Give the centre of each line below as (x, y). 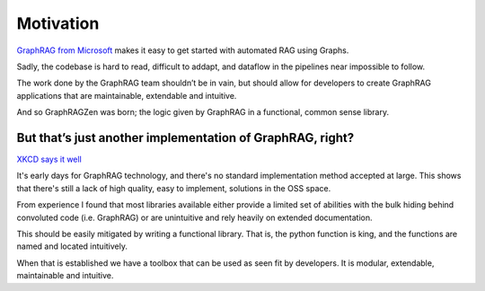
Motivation (58, 23)
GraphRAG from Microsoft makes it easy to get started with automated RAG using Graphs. (183, 50)
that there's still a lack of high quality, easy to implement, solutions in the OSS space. (174, 188)
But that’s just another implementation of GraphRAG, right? (185, 138)
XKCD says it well (49, 159)
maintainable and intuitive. (65, 276)
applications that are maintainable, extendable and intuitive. (127, 95)
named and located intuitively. (72, 246)
